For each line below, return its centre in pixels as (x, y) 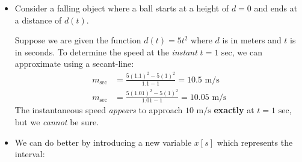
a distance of (38, 20)
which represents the (255, 142)
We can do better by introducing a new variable (103, 142)
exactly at (234, 110)
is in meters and (252, 40)
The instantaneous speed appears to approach (99, 110)
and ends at (276, 8)
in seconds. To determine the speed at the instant (106, 51)
